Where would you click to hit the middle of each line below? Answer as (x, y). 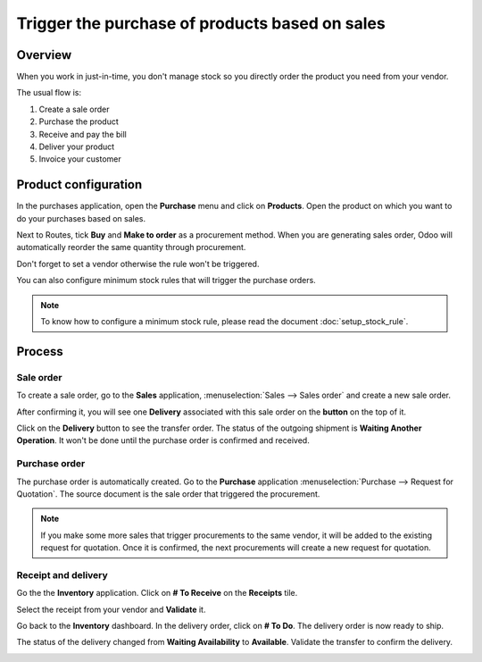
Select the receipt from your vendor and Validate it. (111, 609)
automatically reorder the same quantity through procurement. (131, 247)
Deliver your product (77, 147)
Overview (44, 55)
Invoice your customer (80, 159)
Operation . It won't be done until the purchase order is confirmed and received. (163, 440)
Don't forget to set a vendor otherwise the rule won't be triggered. (138, 264)
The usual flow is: (49, 93)
